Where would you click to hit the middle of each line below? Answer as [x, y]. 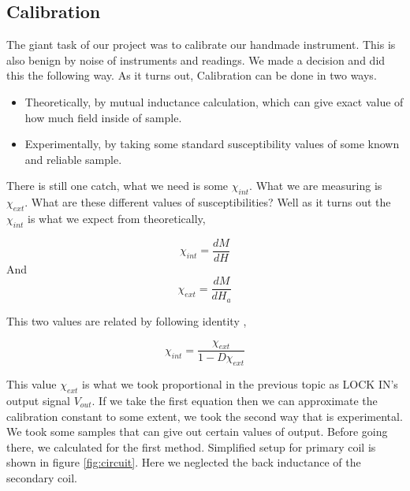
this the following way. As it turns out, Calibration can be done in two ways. [192, 75]
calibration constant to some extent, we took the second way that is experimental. [205, 416]
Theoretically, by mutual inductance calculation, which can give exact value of [214, 101]
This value [32, 384]
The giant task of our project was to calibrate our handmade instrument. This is [201, 45]
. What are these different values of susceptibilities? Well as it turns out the [208, 202]
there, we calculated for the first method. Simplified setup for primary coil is [191, 446]
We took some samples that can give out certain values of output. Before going [197, 431]
